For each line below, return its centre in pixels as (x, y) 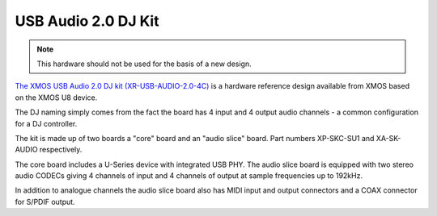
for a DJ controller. (46, 123)
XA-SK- (388, 138)
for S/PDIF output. (45, 201)
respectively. (61, 150)
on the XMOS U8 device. (56, 98)
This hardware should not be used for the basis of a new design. (144, 64)
